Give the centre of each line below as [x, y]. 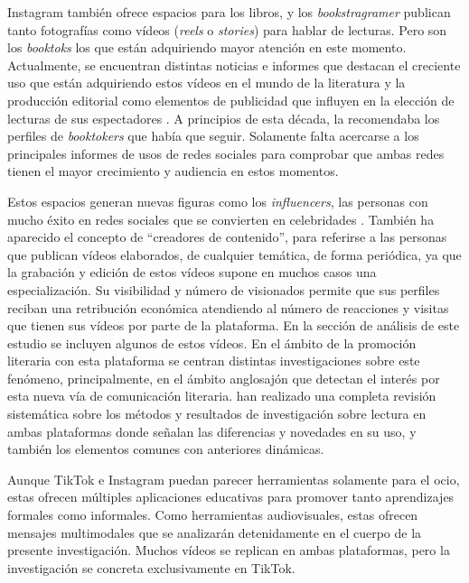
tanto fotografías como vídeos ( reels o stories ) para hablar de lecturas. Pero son [227, 29]
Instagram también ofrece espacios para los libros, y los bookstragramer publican [229, 12]
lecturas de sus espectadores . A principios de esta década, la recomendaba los [224, 118]
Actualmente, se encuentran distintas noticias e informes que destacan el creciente [234, 65]
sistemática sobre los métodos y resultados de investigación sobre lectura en [217, 414]
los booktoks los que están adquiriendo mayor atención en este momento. [207, 47]
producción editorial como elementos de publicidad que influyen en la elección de [231, 100]
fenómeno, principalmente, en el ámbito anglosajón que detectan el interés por [224, 378]
